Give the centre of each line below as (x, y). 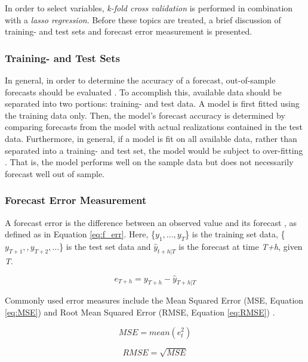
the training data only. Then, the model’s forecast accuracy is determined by (145, 115)
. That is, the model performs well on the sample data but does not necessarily (149, 162)
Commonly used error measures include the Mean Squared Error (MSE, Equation (154, 300)
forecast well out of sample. (55, 173)
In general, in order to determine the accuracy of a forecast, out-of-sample (140, 80)
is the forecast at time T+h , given (241, 246)
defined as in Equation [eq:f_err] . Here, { (80, 234)
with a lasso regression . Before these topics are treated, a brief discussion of (143, 19)
